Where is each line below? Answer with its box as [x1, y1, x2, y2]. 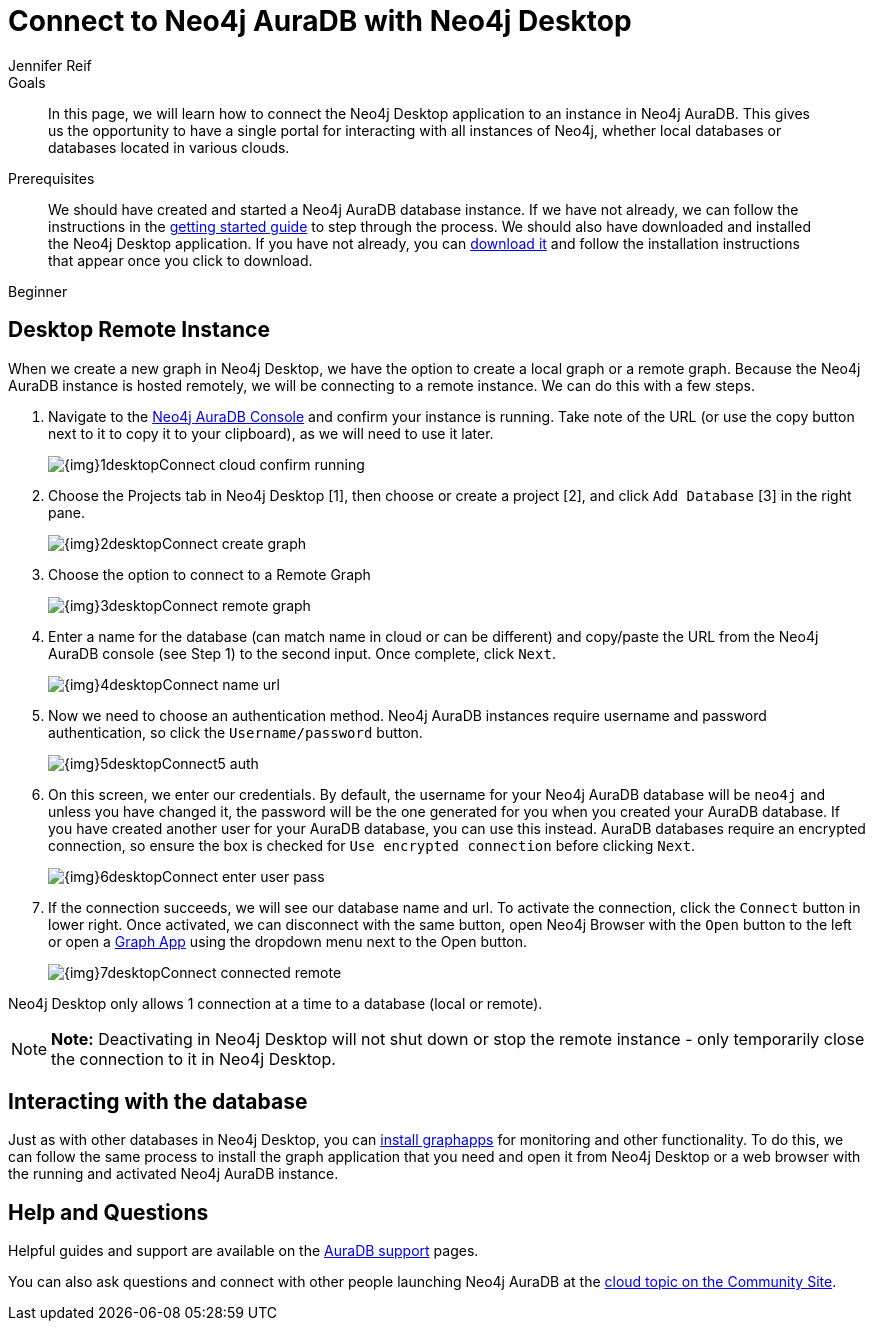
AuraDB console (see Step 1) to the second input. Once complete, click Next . [48, 644, 556, 662]
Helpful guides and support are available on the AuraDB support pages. [8, 1242, 479, 1260]
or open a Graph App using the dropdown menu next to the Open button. [48, 932, 528, 950]
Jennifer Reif [8, 56, 92, 74]
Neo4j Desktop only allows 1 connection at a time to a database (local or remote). [8, 994, 543, 1012]
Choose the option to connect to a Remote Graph [48, 565, 371, 583]
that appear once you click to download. [48, 251, 313, 269]
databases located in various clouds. [48, 138, 290, 156]
